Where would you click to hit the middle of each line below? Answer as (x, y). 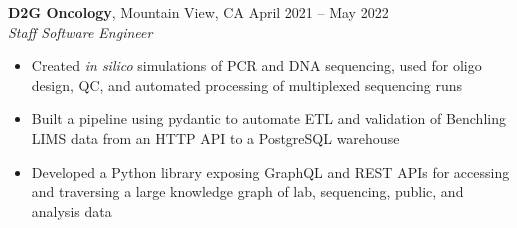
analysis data (71, 210)
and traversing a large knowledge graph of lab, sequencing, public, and (247, 191)
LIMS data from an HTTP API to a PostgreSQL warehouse (215, 137)
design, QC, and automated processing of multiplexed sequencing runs (247, 84)
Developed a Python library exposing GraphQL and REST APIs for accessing (270, 171)
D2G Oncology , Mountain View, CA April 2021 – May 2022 (198, 12)
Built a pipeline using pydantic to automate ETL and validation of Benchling (268, 118)
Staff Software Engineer (80, 31)
